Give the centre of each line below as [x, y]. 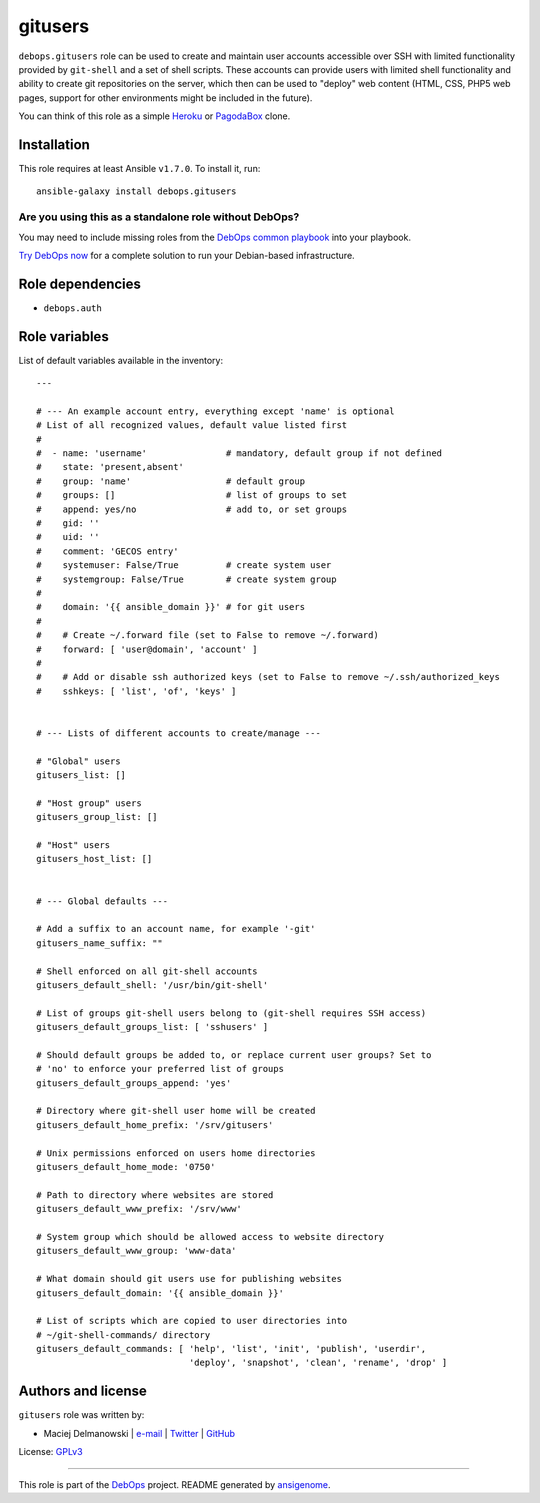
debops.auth [72, 308]
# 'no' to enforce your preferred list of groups [160, 1069]
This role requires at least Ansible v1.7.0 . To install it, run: [139, 169]
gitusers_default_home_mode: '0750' [126, 1167]
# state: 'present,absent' [110, 467]
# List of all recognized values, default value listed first [192, 425]
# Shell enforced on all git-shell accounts [147, 971]
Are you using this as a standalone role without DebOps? [159, 217]
